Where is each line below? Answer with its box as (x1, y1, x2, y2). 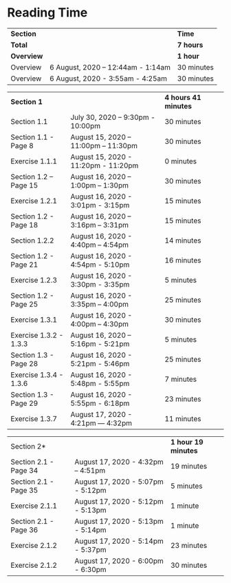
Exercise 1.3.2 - (10, 330, 64, 340)
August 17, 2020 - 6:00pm (74, 556, 164, 566)
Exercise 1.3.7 (10, 413, 57, 423)
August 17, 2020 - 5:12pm (74, 496, 164, 506)
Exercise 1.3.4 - (10, 370, 64, 380)
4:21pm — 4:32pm (70, 418, 133, 428)
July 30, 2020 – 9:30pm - (70, 112, 156, 122)
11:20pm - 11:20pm (70, 161, 139, 170)
